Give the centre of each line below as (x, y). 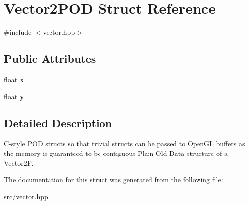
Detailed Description (58, 123)
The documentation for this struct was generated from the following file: (114, 179)
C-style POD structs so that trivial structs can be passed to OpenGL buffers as (124, 143)
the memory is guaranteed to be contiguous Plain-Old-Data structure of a (116, 153)
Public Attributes (50, 59)
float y (14, 96)
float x (14, 79)
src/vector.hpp (26, 196)
